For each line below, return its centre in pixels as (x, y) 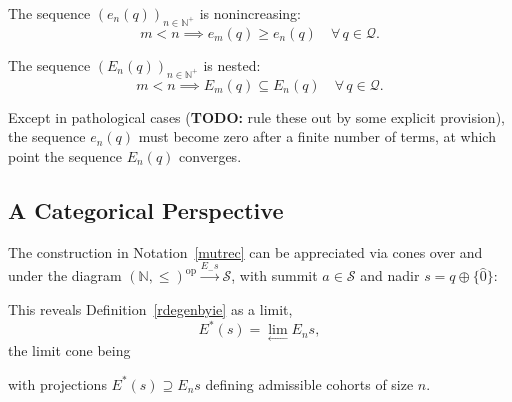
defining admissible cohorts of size (309, 383)
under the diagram (65, 275)
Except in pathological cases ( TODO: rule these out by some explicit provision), (256, 116)
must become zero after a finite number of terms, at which (317, 136)
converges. (210, 155)
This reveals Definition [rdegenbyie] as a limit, (150, 308)
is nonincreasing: (250, 13)
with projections (57, 383)
